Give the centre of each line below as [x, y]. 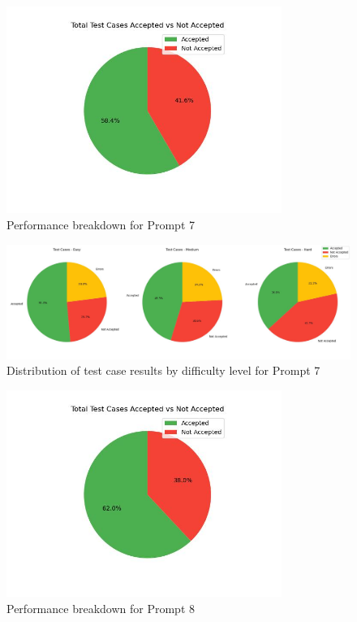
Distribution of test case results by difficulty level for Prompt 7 [163, 370]
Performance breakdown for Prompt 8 [101, 608]
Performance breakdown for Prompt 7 [101, 224]
